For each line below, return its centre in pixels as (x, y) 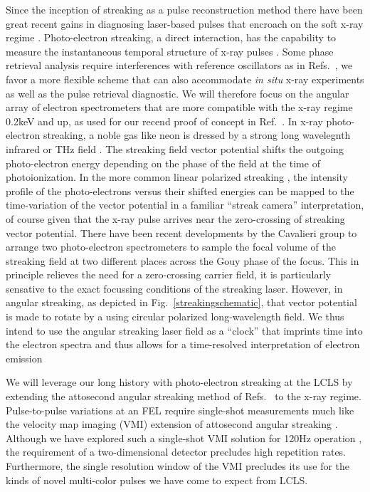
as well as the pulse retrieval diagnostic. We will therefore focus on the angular (178, 93)
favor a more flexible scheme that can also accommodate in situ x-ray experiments (185, 79)
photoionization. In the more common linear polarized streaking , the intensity (177, 177)
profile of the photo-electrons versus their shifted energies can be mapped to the (180, 190)
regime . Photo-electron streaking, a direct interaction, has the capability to (171, 37)
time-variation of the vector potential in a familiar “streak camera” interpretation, (185, 205)
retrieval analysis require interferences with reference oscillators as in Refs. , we (179, 65)
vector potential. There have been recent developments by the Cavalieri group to (181, 232)
